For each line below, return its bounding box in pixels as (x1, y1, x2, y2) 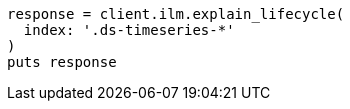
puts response (7, 54, 117, 70)
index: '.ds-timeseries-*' (23, 22, 235, 38)
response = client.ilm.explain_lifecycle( (7, 6, 345, 22)
